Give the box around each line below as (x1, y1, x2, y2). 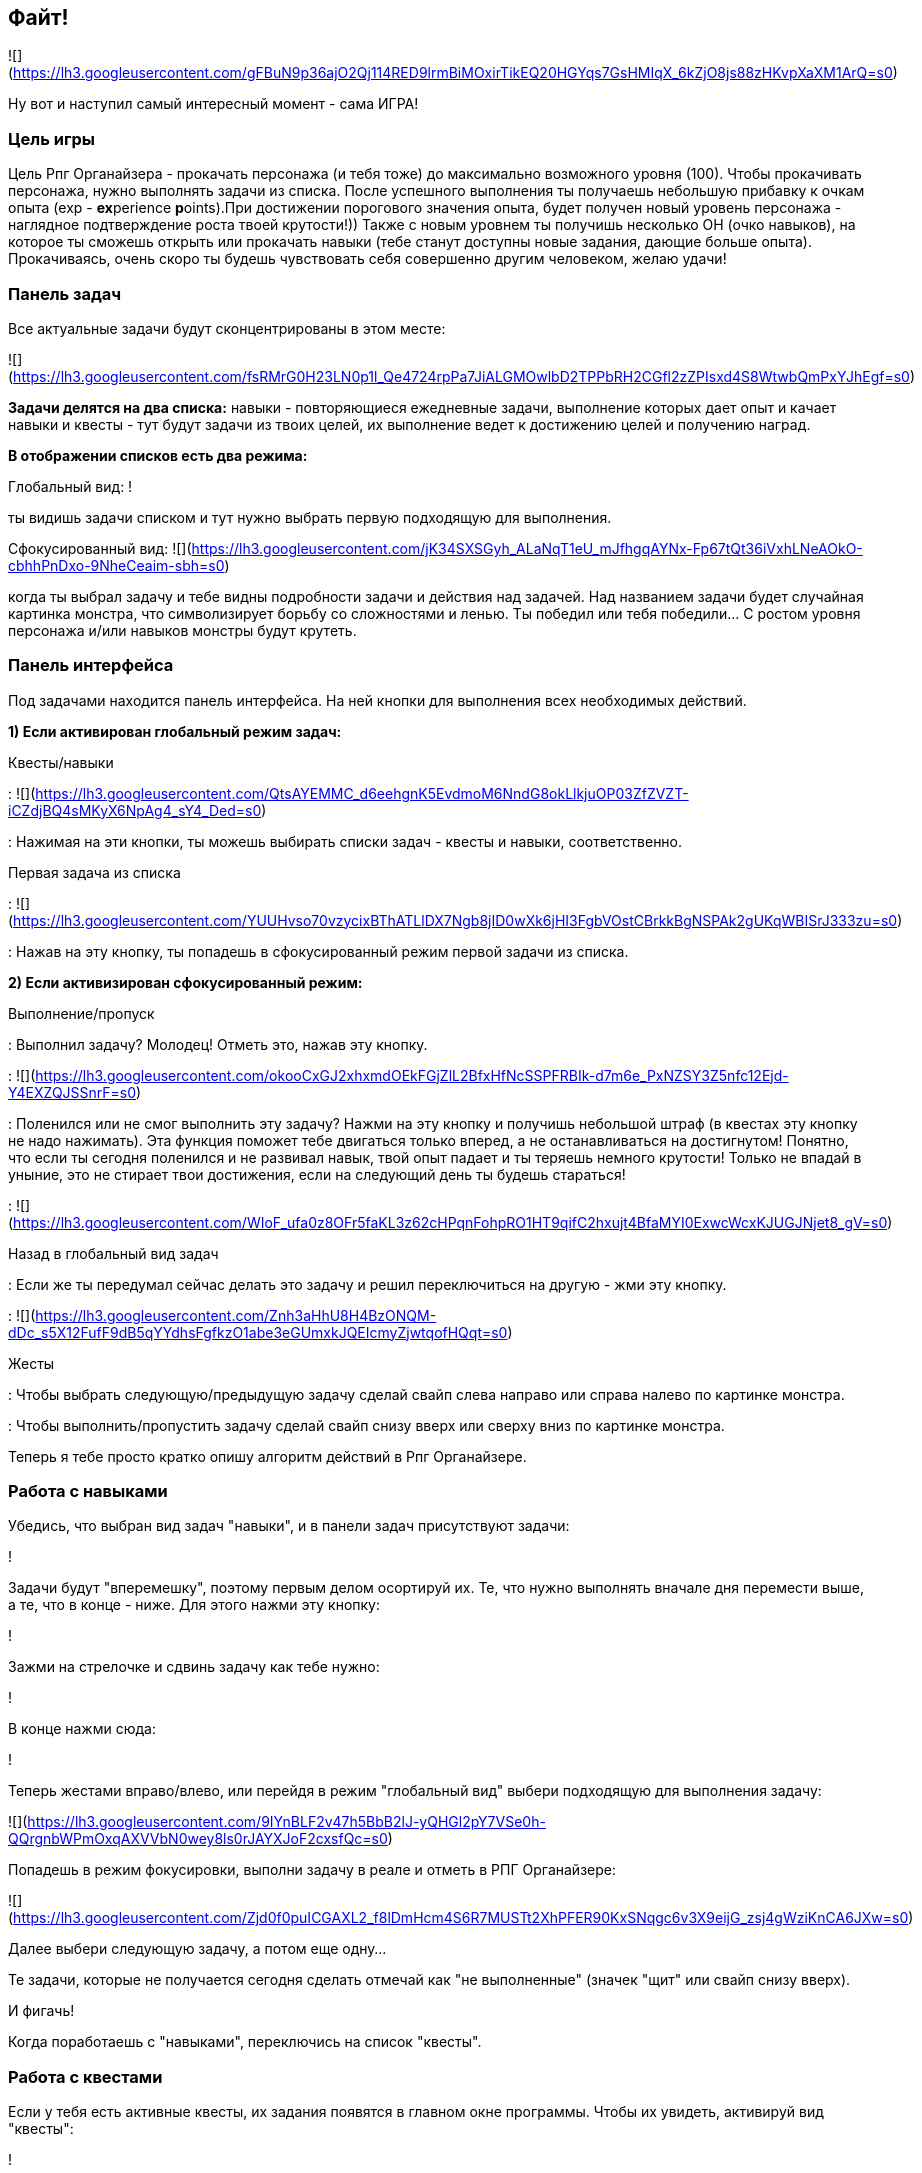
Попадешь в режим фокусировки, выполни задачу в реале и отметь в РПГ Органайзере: (8, 1861, 616, 1879)
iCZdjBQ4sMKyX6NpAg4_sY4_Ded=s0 (8, 801, 262, 819)
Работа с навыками (8, 1481, 168, 1502)
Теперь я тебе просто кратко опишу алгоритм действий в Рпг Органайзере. (8, 1447, 527, 1465)
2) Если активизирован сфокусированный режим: (8, 973, 363, 991)
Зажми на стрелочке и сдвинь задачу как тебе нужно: (8, 1658, 380, 1676)
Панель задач (8, 283, 122, 304)
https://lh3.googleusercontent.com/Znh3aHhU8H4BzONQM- (35, 1306, 437, 1324)
